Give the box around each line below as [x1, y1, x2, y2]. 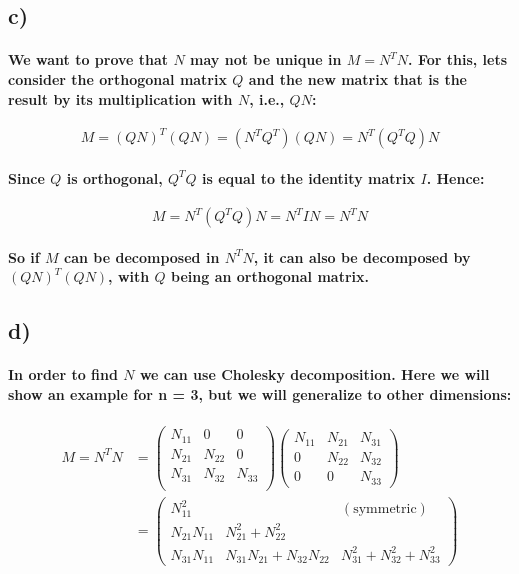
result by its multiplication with [8, 88, 233, 109]
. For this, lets [408, 49, 508, 70]
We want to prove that [8, 49, 169, 70]
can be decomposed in [64, 246, 220, 267]
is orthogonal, [66, 167, 163, 188]
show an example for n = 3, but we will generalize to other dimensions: [8, 383, 512, 404]
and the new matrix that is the [248, 68, 468, 89]
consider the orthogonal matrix [8, 68, 227, 89]
